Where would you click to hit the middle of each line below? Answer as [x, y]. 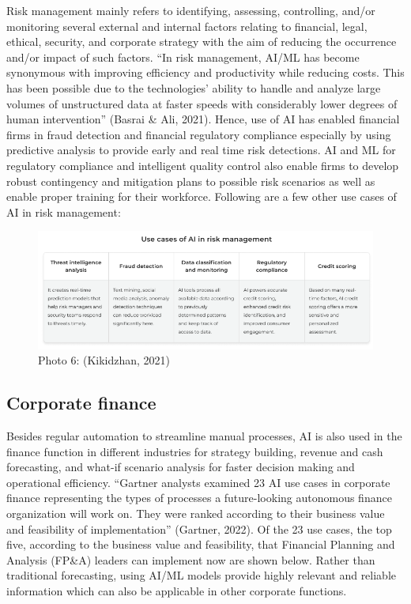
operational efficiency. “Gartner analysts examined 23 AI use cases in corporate [198, 482]
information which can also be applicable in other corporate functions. [177, 590]
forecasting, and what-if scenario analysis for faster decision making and [181, 467]
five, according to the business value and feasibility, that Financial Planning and [201, 544]
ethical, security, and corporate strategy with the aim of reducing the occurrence [202, 42]
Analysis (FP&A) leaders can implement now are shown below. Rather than [191, 559]
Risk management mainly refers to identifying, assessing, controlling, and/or [191, 10]
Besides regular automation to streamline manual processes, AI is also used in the [204, 436]
